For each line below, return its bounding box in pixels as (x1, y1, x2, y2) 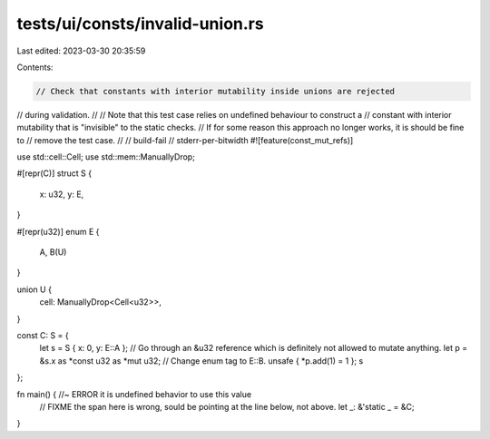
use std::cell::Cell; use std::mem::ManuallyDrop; (16, 151, 195, 162)
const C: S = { (16, 329, 69, 340)
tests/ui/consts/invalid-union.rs (16, 14, 264, 34)
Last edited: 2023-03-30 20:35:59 (16, 45, 146, 56)
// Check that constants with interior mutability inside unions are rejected (35, 86, 395, 96)
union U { (16, 284, 52, 295)
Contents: (16, 62, 54, 73)
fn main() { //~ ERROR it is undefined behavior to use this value (16, 388, 252, 399)
